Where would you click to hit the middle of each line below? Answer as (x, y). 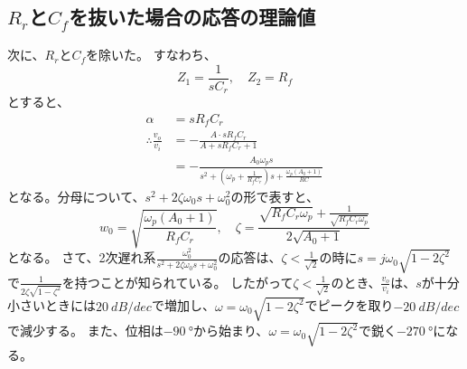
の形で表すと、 (275, 196)
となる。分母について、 (76, 196)
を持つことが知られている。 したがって (177, 282)
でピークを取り (349, 305)
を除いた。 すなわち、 (151, 55)
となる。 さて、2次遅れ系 (82, 257)
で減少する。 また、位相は (85, 331)
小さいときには (51, 305)
